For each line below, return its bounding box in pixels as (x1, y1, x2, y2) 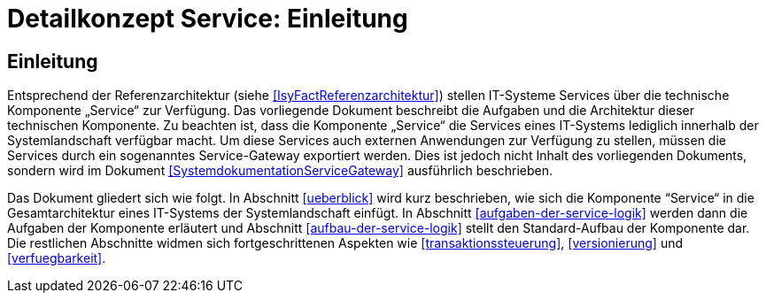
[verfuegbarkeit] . (7, 250, 106, 266)
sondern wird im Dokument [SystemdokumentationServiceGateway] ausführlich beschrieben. (7, 163, 553, 179)
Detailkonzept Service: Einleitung (7, 4, 408, 34)
